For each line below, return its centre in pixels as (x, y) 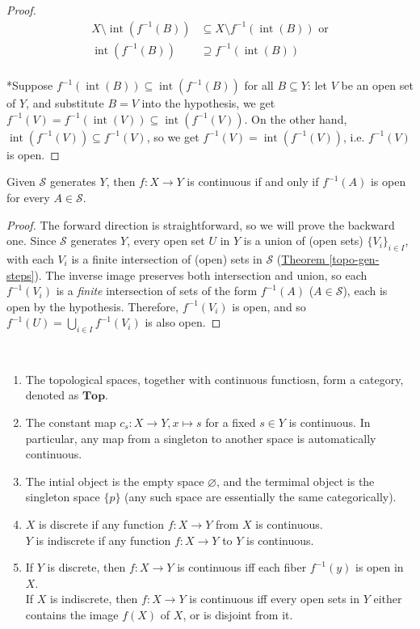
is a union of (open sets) (303, 241)
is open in (380, 567)
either (388, 599)
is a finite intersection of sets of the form (157, 291)
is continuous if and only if (253, 182)
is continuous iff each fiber (242, 567)
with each (30, 259)
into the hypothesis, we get (208, 103)
